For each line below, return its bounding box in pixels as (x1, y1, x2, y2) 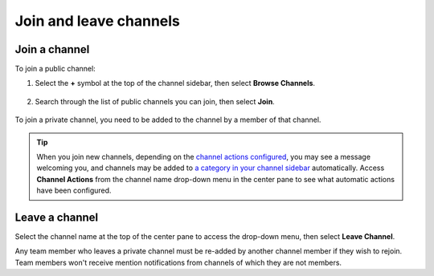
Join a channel (14, 43, 90, 56)
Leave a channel (14, 211, 99, 224)
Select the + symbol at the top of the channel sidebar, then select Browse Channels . (35, 79, 316, 88)
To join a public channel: (14, 64, 96, 74)
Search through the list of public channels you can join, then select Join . (35, 96, 275, 106)
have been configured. (36, 185, 112, 196)
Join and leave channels (14, 12, 181, 30)
